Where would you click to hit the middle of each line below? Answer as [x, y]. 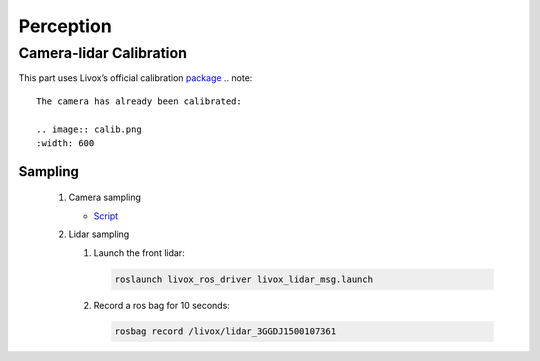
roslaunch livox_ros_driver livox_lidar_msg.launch [244, 279]
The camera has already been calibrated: [139, 101]
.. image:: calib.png [89, 129]
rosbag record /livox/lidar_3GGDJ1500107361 [225, 331]
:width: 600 [65, 143]
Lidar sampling [99, 234]
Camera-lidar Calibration [102, 53]
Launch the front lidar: [139, 252]
